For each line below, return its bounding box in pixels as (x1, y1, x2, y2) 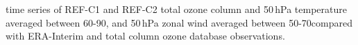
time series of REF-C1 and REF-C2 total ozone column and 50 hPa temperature (6, 2, 347, 16)
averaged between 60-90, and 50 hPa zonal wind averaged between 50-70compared (6, 15, 352, 29)
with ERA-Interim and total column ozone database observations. (6, 29, 285, 43)
